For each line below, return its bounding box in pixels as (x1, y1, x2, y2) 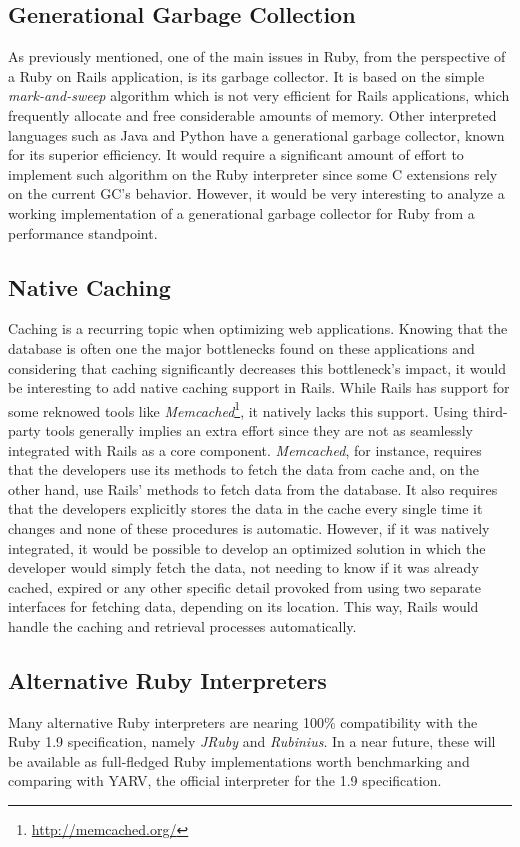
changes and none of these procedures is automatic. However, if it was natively (8, 517, 490, 538)
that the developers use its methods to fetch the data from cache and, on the (8, 459, 479, 480)
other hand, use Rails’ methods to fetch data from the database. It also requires (8, 478, 498, 499)
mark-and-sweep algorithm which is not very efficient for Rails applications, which (8, 85, 510, 106)
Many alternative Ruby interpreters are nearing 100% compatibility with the (8, 711, 478, 732)
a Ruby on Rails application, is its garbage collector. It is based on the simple (8, 65, 485, 86)
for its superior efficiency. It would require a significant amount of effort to (8, 144, 464, 165)
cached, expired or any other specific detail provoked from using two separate (8, 576, 481, 597)
